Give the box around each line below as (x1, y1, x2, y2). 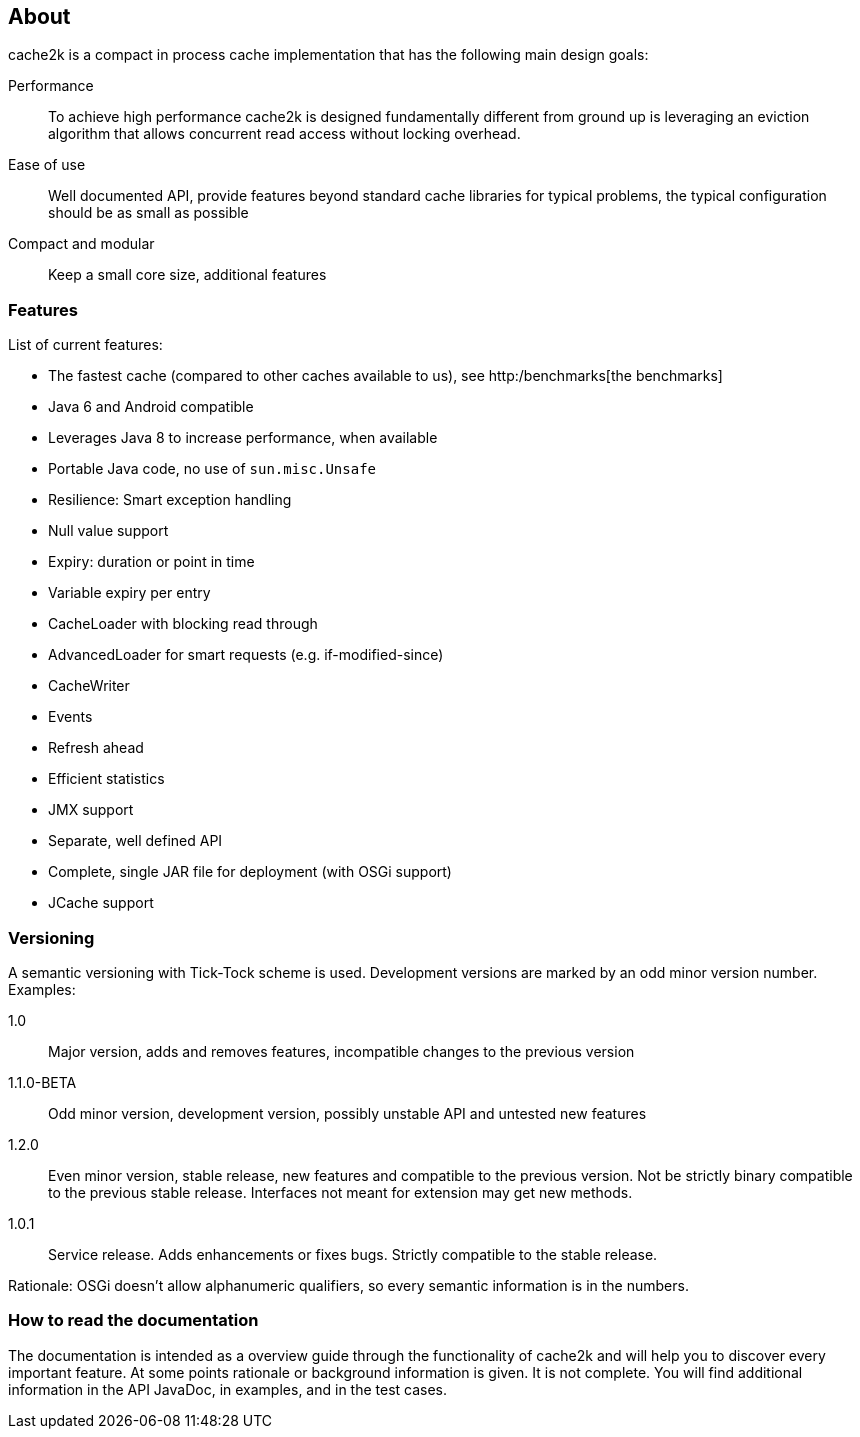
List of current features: (8, 336, 163, 354)
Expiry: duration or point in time (48, 553, 255, 571)
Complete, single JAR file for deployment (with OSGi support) (48, 863, 452, 881)
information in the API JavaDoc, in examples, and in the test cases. (8, 1380, 448, 1398)
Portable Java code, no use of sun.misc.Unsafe (48, 460, 376, 478)
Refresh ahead (48, 739, 144, 757)
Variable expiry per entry (48, 584, 211, 602)
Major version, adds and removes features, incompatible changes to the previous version (48, 1042, 635, 1060)
